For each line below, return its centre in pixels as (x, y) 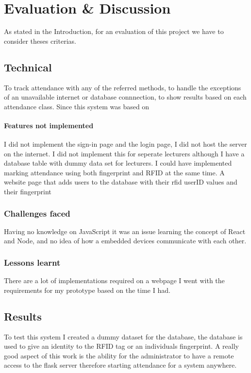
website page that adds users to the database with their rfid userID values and (121, 182)
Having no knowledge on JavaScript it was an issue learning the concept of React (125, 231)
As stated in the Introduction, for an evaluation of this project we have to (114, 31)
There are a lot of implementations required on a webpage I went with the (114, 280)
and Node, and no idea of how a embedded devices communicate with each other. (125, 241)
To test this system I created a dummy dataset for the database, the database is (123, 336)
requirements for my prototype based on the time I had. (87, 290)
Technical (28, 67)
